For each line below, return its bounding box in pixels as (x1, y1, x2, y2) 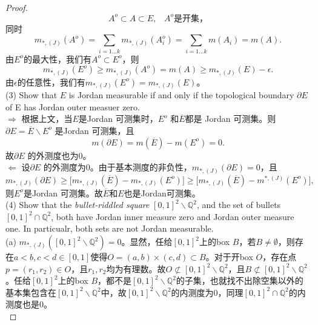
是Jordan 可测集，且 (55, 124, 134, 136)
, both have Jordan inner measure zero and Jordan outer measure (51, 210, 294, 223)
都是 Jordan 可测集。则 (185, 112, 276, 125)
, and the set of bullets (196, 198, 281, 211)
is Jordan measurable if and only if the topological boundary (68, 89, 294, 101)
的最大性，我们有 (23, 52, 91, 65)
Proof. (5, 1, 28, 13)
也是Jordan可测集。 (124, 186, 200, 199)
